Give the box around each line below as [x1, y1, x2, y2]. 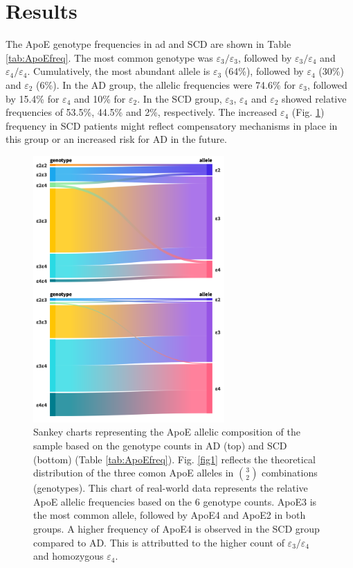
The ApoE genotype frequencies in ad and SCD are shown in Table [6, 37, 291, 51]
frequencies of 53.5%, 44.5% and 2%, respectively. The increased [6, 105, 278, 119]
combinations [262, 465, 318, 480]
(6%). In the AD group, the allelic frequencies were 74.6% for [36, 77, 296, 92]
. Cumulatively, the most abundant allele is [27, 64, 210, 78]
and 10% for [73, 91, 126, 105]
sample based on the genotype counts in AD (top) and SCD [33, 438, 287, 453]
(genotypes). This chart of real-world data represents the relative [33, 481, 308, 495]
